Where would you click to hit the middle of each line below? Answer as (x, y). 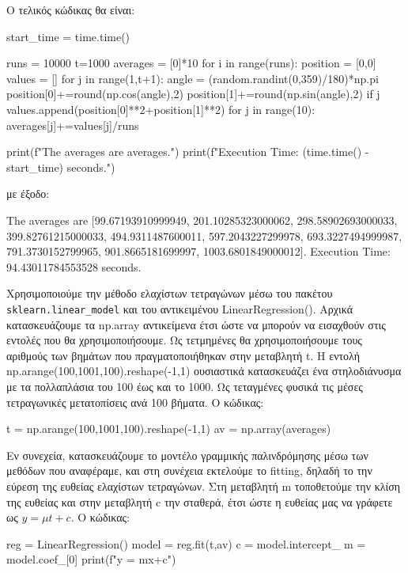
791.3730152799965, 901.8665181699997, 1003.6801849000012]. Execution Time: (198, 251)
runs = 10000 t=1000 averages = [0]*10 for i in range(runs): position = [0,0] (191, 63)
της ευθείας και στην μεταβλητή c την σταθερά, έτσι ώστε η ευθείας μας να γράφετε (200, 501)
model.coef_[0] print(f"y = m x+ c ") (91, 559)
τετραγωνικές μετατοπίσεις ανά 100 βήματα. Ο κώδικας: (135, 402)
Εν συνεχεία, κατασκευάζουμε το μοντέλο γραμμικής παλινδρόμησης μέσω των (187, 455)
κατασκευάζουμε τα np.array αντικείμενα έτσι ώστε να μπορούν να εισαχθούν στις (196, 324)
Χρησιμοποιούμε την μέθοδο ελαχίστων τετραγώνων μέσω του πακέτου (170, 293)
